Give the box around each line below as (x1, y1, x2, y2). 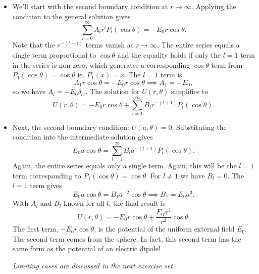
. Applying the (191, 1, 236, 11)
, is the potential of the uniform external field (94, 223, 235, 234)
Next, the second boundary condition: (12, 121, 129, 132)
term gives (30, 180, 62, 191)
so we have (12, 86, 46, 97)
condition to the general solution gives (12, 11, 131, 21)
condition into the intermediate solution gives (12, 131, 153, 142)
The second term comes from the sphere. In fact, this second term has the (12, 233, 241, 244)
